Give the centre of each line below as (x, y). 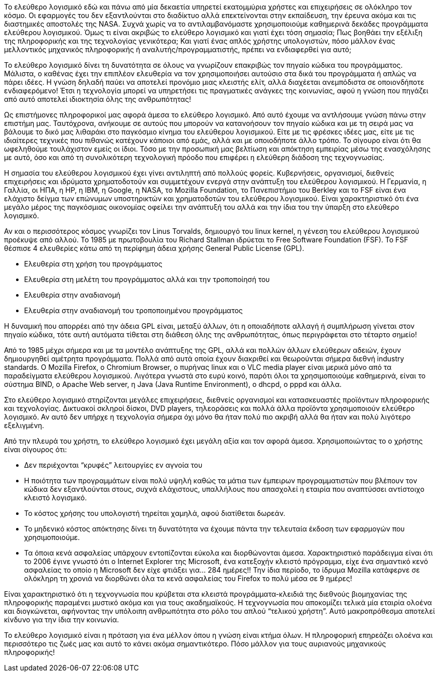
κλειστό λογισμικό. (55, 498)
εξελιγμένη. (24, 425)
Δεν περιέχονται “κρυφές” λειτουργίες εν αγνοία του (113, 465)
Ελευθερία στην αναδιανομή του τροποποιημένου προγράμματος (133, 310)
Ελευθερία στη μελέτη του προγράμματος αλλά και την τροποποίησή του (147, 279)
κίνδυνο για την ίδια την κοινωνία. (62, 620)
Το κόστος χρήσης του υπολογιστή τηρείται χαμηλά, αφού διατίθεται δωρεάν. (155, 513)
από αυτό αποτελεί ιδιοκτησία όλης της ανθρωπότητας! (98, 99)
